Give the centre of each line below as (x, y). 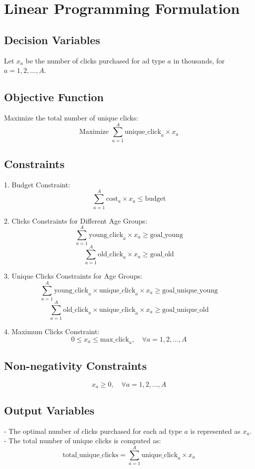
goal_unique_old (185, 310)
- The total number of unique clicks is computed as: (83, 440)
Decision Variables (52, 39)
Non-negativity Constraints (75, 366)
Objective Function (54, 97)
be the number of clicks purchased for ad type (95, 60)
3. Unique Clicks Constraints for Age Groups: (73, 276)
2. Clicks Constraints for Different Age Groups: (76, 220)
